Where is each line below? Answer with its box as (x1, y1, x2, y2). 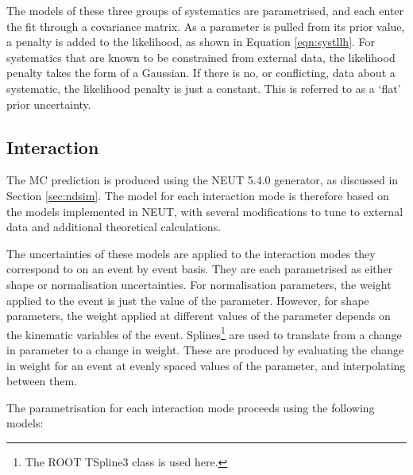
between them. (6, 373, 78, 389)
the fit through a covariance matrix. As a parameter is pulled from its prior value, (6, 17, 405, 34)
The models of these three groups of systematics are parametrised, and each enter (6, 2, 404, 18)
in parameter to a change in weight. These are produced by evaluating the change (6, 341, 404, 357)
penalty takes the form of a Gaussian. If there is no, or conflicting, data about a (6, 64, 396, 81)
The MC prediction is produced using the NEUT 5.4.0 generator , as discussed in (6, 172, 399, 188)
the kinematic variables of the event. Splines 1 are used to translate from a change (6, 323, 402, 342)
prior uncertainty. (6, 95, 91, 112)
